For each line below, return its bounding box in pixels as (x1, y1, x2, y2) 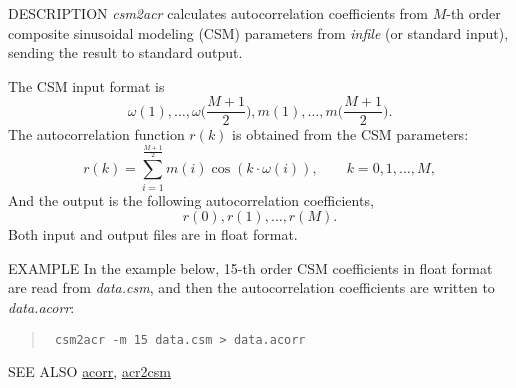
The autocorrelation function (8, 124, 185, 145)
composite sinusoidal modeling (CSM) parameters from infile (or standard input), (8, 22, 509, 43)
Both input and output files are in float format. (8, 224, 298, 245)
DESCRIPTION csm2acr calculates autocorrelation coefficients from (8, 3, 428, 23)
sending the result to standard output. (8, 42, 243, 63)
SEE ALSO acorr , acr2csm (8, 361, 171, 382)
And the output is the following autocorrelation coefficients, (8, 189, 374, 210)
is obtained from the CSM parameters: (232, 124, 469, 145)
